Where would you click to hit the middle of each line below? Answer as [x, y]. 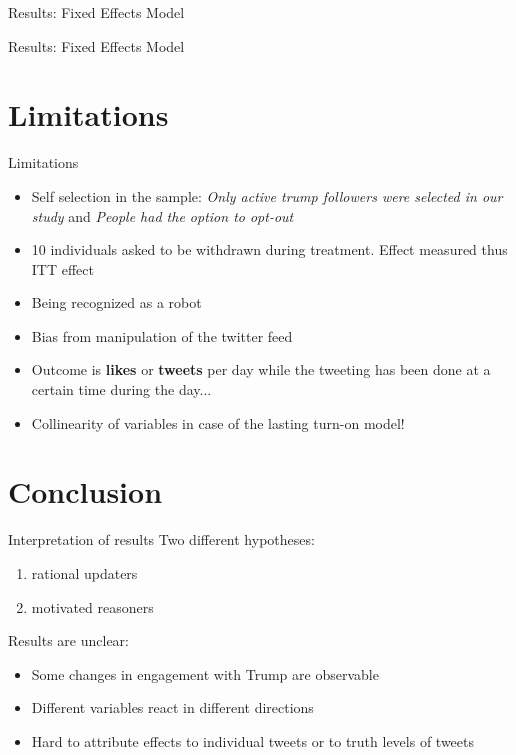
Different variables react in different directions [172, 707]
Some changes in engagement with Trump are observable [205, 673]
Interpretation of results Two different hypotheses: [161, 539]
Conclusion [85, 491]
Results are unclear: [68, 640]
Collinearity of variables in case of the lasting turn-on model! [218, 422]
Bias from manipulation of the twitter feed [162, 335]
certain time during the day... [121, 389]
